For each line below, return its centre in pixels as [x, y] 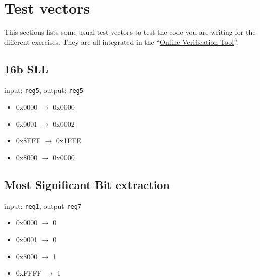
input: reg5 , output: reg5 [44, 90]
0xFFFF [29, 273]
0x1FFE [69, 141]
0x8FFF [28, 141]
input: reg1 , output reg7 [43, 205]
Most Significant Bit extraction [87, 184]
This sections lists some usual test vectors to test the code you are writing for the [130, 32]
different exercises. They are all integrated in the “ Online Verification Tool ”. [121, 41]
